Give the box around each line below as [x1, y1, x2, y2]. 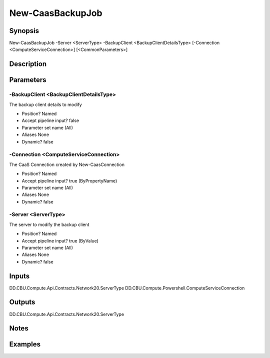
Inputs [9, 271, 30, 280]
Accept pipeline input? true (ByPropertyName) [21, 177, 117, 183]
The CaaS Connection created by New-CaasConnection [9, 161, 125, 167]
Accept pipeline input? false [21, 117, 79, 123]
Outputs [9, 298, 35, 306]
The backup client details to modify [9, 101, 82, 107]
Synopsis [9, 26, 39, 35]
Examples [9, 340, 41, 348]
